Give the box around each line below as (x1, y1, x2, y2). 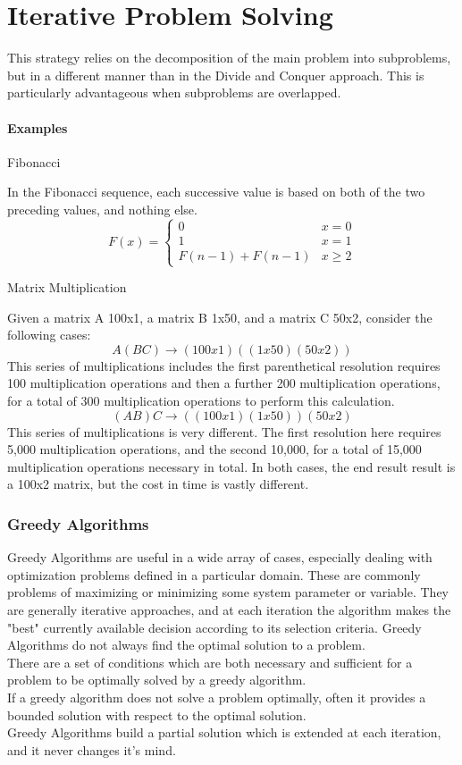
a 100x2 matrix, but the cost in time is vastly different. (7, 475, 309, 493)
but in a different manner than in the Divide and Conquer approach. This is (7, 65, 424, 84)
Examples (7, 118, 68, 137)
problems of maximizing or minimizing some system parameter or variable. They (7, 583, 449, 601)
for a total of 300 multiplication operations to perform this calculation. (7, 391, 395, 410)
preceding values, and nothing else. (7, 199, 197, 218)
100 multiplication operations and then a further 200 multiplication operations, (7, 374, 441, 392)
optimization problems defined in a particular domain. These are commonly (7, 565, 421, 584)
